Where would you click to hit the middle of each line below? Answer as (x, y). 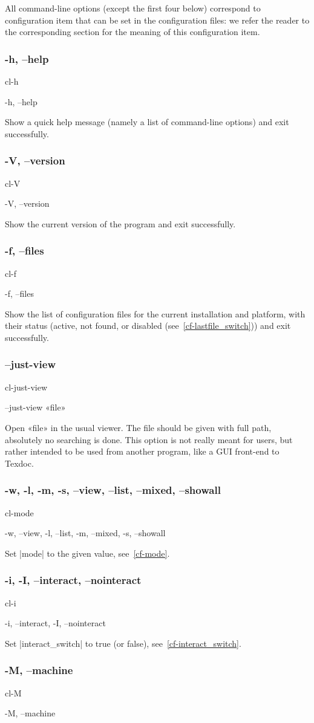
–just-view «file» (35, 407)
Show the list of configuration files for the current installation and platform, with (155, 313)
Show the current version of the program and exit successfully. (120, 223)
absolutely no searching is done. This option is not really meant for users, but (149, 439)
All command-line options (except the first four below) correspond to (133, 8)
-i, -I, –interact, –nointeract (73, 580)
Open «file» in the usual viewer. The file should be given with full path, (138, 427)
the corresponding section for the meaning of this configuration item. (132, 32)
